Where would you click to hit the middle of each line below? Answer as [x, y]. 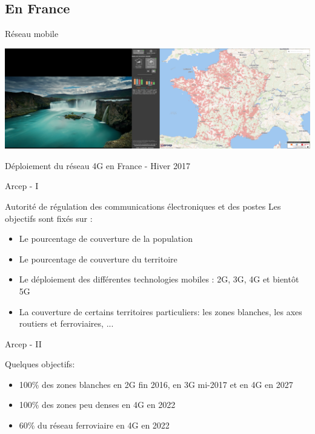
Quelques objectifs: [40, 364]
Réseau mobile [32, 34]
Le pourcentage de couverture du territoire [98, 259]
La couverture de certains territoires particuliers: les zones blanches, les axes [161, 311]
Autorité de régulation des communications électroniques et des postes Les [143, 206]
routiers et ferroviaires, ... [66, 323]
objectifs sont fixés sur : [49, 218]
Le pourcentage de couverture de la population [106, 239]
